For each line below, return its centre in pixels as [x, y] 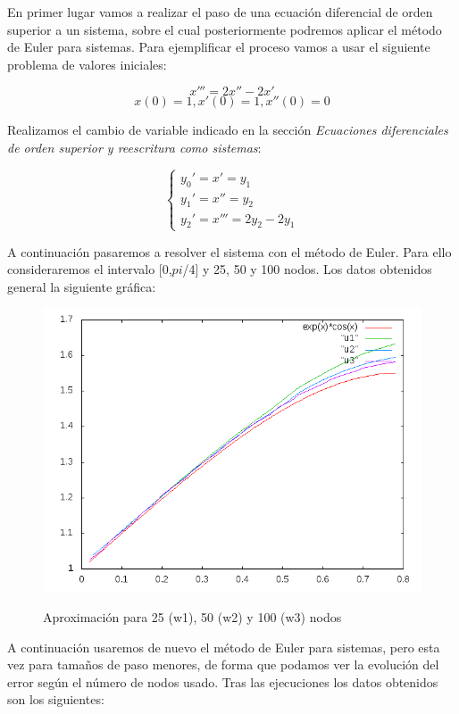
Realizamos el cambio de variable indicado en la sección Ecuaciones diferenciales [228, 130]
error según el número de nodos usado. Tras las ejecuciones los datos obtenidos [223, 681]
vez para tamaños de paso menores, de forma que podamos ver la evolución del [223, 664]
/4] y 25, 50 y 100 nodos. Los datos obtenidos [307, 269]
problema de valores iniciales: [87, 64]
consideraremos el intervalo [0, [90, 269]
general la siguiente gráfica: [82, 286]
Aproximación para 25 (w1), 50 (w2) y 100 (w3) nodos [192, 616]
